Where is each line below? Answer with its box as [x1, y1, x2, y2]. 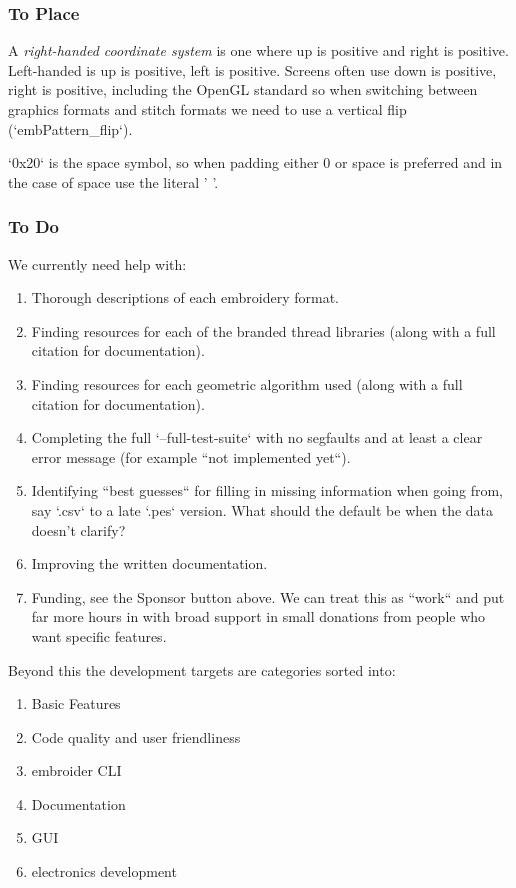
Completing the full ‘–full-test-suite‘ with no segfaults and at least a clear [31, 427, 483, 448]
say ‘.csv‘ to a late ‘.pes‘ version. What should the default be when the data [31, 499, 494, 520]
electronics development [31, 861, 177, 882]
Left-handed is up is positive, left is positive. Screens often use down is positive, [8, 59, 497, 80]
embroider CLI [31, 760, 122, 781]
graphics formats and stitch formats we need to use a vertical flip [8, 99, 407, 119]
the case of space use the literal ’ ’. [8, 171, 219, 192]
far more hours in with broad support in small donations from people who [31, 606, 486, 627]
